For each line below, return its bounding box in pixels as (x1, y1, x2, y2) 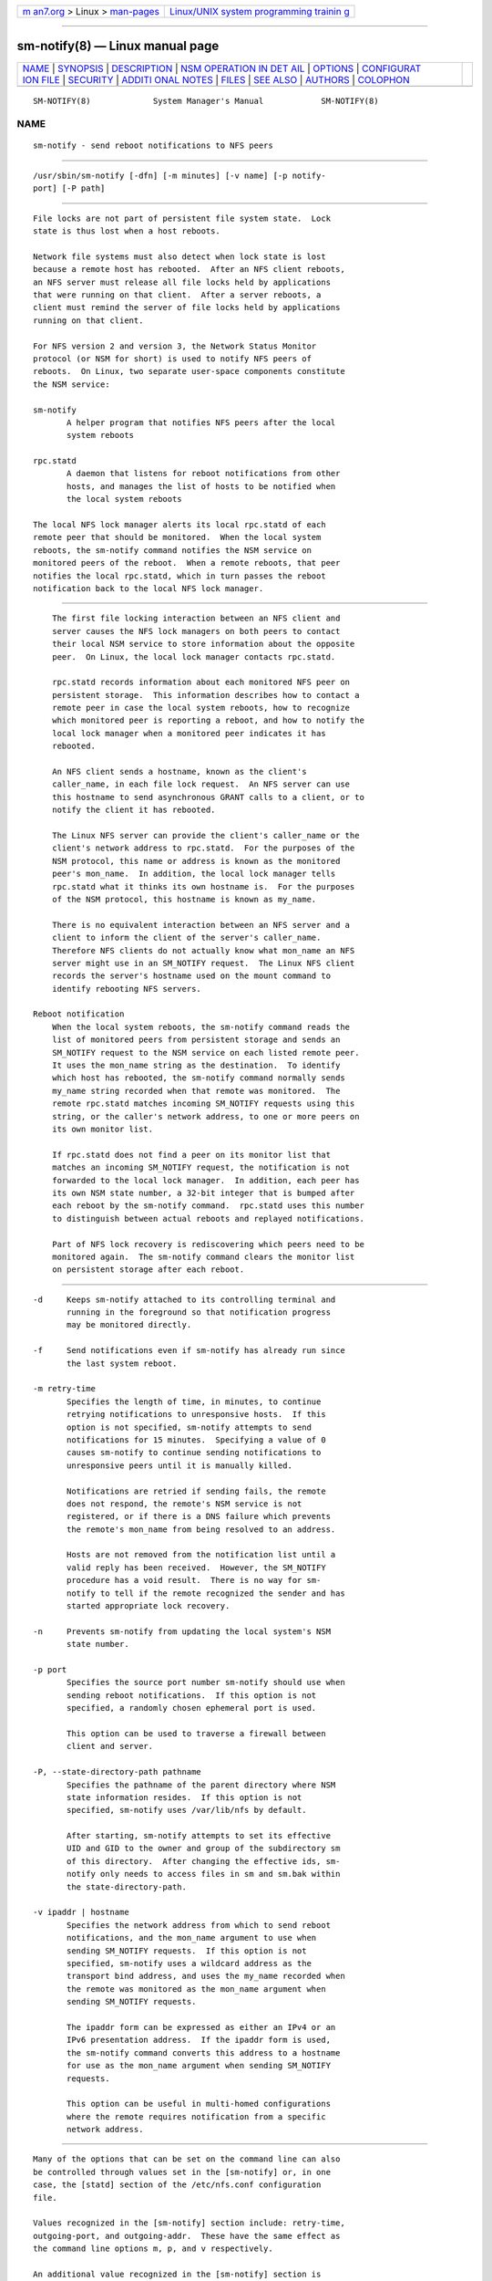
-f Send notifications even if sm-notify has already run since (33, 1346, 345, 1356)
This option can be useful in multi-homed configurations (67, 2099, 332, 2109)
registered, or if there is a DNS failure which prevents (67, 1511, 332, 1522)
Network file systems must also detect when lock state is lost (33, 251, 327, 262)
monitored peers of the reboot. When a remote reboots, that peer (33, 557, 341, 568)
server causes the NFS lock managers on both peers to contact (51, 626, 341, 636)
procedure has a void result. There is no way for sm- (67, 1575, 322, 1586)
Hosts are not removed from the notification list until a (67, 1549, 336, 1560)
